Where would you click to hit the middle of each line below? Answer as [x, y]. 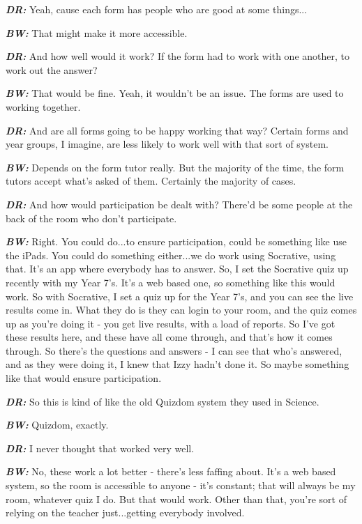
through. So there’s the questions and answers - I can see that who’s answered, [174, 350]
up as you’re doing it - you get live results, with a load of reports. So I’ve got [171, 323]
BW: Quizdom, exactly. [57, 425]
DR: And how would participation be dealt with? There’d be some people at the [179, 204]
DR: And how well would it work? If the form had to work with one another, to [178, 56]
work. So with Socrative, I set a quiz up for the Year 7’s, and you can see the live [180, 296]
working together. [43, 106]
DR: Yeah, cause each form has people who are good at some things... [157, 9]
